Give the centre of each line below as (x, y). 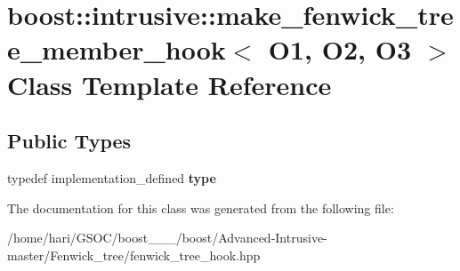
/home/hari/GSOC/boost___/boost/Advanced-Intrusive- (167, 238)
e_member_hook (117, 49)
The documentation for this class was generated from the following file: (201, 207)
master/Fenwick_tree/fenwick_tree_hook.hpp (134, 255)
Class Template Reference (169, 84)
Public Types (69, 141)
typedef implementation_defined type (112, 177)
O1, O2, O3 (339, 49)
